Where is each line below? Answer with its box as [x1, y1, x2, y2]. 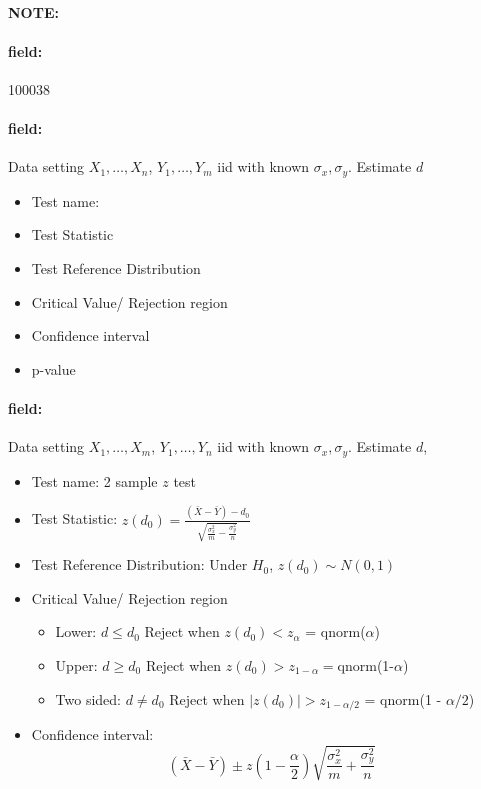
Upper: [55, 655, 98, 676]
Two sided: [55, 688, 122, 709]
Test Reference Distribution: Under [31, 554, 248, 575]
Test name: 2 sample [31, 470, 158, 491]
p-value [31, 358, 76, 379]
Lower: [55, 621, 97, 642]
